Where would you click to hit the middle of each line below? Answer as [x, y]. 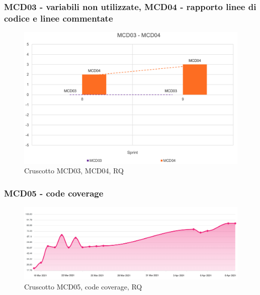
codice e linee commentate [59, 18]
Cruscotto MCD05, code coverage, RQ [83, 286]
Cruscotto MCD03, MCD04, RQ [74, 171]
